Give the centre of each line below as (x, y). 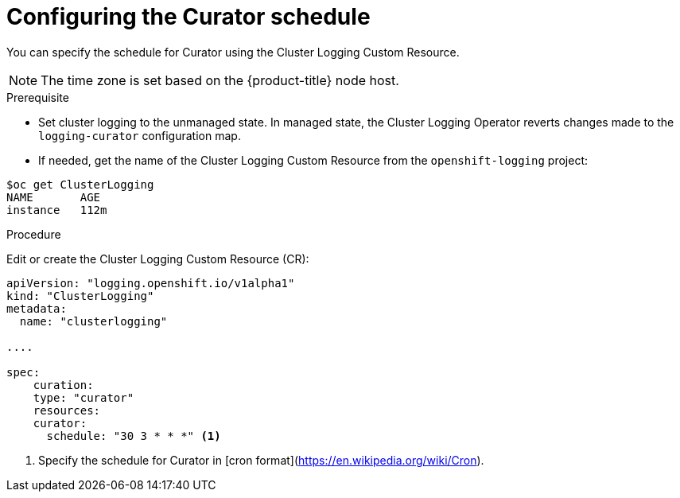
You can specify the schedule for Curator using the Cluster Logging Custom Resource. (233, 52)
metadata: (37, 308)
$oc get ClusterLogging (80, 184)
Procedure (34, 234)
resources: (67, 410)
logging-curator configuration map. (140, 135)
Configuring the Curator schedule (188, 17)
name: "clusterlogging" (93, 321)
